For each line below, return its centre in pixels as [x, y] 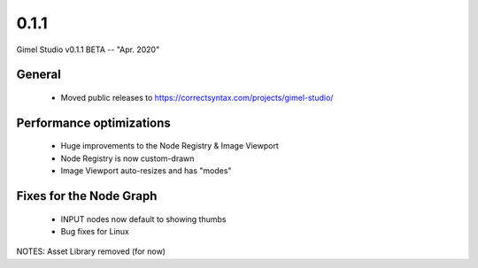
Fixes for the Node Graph [87, 196]
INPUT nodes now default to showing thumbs [143, 219]
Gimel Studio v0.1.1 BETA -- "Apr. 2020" [88, 50]
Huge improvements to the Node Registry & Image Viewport [170, 146]
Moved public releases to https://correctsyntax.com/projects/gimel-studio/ [197, 97]
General [39, 75]
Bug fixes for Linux [95, 231]
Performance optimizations [94, 123]
